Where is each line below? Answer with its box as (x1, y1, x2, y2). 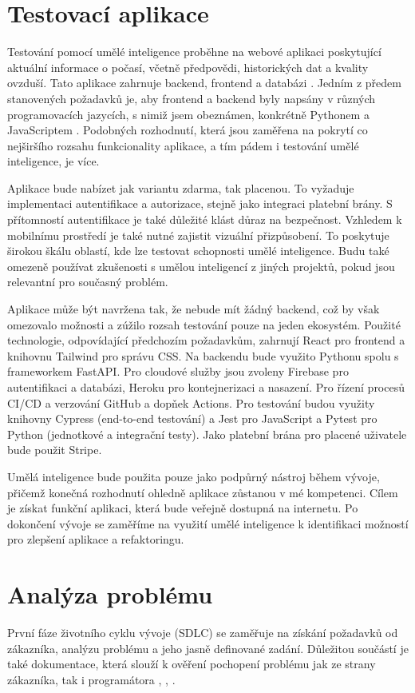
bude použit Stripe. (7, 441, 102, 458)
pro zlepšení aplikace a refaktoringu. (7, 531, 184, 548)
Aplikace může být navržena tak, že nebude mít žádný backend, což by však (7, 301, 380, 317)
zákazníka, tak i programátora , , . (7, 671, 176, 687)
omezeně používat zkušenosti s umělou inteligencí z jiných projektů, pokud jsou (7, 257, 395, 274)
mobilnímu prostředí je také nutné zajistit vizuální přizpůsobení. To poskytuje (7, 226, 389, 243)
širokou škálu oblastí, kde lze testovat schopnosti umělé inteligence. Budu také (7, 242, 389, 259)
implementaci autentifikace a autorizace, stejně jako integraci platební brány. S (7, 195, 393, 212)
